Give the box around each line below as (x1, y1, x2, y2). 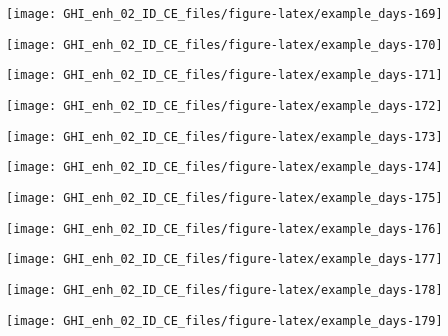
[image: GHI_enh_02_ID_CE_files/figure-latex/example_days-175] (6, 190, 443, 205)
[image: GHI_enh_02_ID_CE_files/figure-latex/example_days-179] (6, 313, 443, 328)
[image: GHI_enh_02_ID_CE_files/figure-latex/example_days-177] (6, 252, 443, 267)
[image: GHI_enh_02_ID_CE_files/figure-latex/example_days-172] (6, 98, 443, 113)
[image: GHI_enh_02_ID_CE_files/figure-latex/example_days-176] (6, 221, 443, 236)
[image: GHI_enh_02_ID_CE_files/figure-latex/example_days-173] (6, 129, 443, 144)
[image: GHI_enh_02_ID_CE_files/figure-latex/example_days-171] (6, 68, 443, 83)
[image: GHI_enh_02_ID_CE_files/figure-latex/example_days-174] (6, 160, 443, 175)
